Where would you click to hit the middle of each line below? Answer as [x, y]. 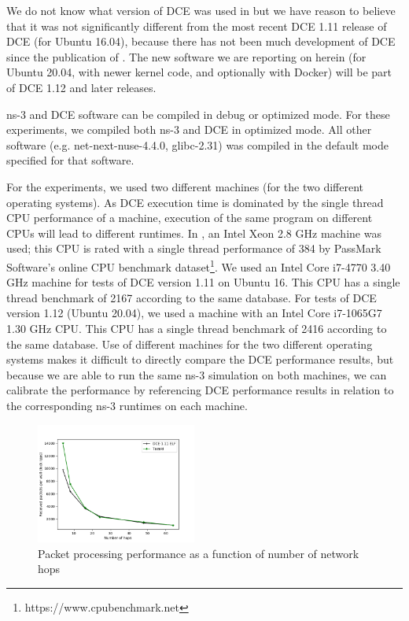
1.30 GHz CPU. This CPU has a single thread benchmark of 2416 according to [197, 328]
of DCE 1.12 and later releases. [81, 87]
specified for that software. [70, 160]
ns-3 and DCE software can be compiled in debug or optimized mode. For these [198, 114]
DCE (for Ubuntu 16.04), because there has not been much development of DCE [201, 41]
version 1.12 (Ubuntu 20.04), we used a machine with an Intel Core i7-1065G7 [194, 313]
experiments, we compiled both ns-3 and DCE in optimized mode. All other [189, 129]
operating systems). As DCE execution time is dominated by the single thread [195, 202]
